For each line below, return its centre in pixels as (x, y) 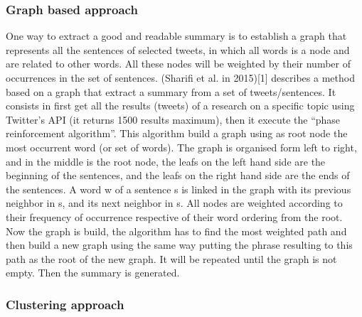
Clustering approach (65, 304)
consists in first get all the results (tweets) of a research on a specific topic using (180, 106)
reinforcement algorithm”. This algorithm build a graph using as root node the (177, 133)
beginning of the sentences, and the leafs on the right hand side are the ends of (178, 175)
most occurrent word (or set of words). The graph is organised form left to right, (181, 147)
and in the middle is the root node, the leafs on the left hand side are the (166, 161)
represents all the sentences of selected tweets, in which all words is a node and (178, 49)
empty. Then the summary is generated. (93, 273)
